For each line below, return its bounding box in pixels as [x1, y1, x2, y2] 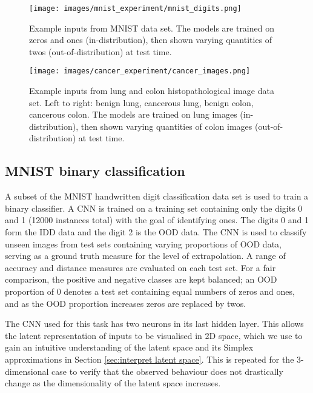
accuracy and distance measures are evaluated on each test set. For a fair [5, 261, 276, 274]
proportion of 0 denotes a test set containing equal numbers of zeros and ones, [5, 285, 295, 298]
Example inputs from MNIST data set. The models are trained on [29, 21, 274, 34]
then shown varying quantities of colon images [81, 119, 252, 132]
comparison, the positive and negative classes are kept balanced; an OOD [5, 273, 277, 286]
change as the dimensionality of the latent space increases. [5, 377, 221, 389]
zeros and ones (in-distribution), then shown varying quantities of [29, 33, 272, 46]
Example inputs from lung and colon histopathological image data [29, 84, 274, 97]
